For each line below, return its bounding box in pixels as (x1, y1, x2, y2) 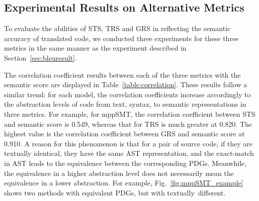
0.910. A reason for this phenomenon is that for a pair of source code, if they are (4, 138, 253, 148)
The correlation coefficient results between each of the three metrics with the (4, 69, 241, 80)
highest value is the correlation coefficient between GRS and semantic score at (4, 128, 245, 139)
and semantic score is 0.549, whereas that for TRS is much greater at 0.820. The (4, 118, 252, 129)
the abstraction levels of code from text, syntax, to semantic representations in (4, 99, 246, 109)
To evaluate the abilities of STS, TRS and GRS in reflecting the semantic (4, 23, 231, 34)
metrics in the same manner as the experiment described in (4, 43, 187, 53)
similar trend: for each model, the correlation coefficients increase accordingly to (4, 89, 251, 99)
